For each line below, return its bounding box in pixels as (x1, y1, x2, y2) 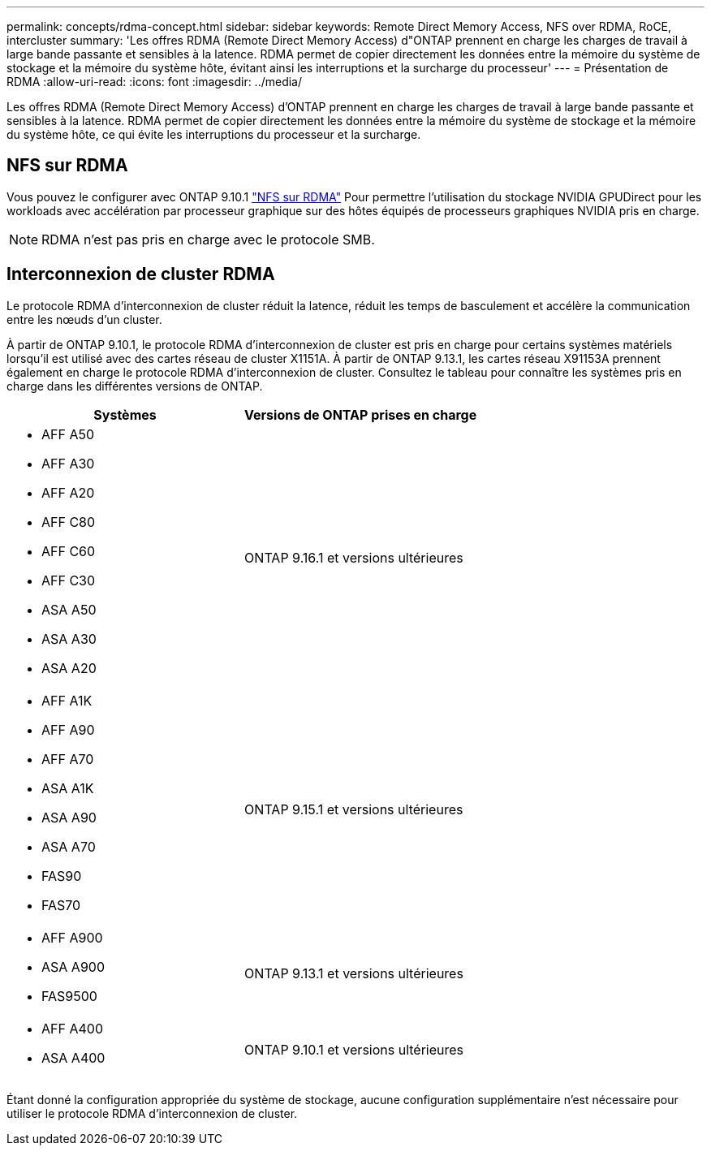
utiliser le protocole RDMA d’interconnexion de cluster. (6, 1106, 298, 1120)
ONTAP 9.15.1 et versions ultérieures (244, 800, 463, 818)
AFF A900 (41, 929, 103, 946)
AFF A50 (41, 425, 95, 442)
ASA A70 (41, 838, 96, 855)
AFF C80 (41, 513, 96, 530)
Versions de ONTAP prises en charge (244, 406, 477, 423)
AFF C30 (41, 572, 96, 589)
